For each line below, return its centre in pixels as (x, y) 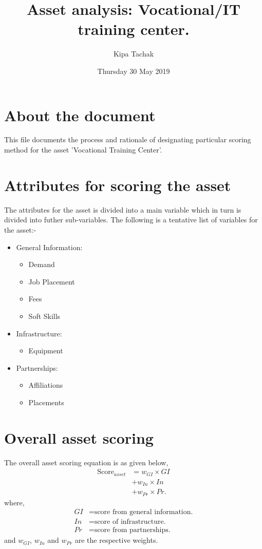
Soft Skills (44, 316)
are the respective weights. (116, 540)
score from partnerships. (132, 530)
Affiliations (46, 385)
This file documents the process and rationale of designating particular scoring (128, 139)
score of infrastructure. (130, 522)
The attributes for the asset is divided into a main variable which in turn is (123, 209)
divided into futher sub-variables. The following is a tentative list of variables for (131, 220)
